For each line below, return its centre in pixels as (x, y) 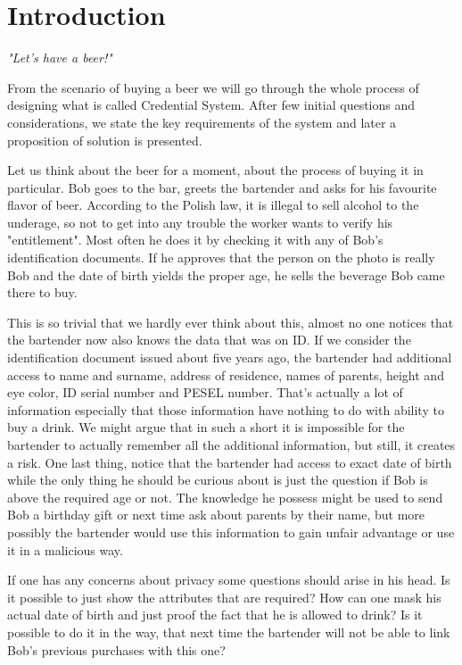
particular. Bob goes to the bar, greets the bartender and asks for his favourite (222, 187)
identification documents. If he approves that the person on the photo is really (221, 258)
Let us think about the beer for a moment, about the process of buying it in (215, 170)
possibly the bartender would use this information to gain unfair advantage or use (231, 532)
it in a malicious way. (65, 549)
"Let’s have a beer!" (60, 58)
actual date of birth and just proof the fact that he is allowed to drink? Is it (215, 615)
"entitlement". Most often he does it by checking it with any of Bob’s (195, 240)
